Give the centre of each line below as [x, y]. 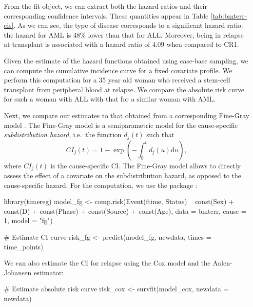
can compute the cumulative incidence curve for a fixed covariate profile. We [118, 70]
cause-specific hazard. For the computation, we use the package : [101, 185]
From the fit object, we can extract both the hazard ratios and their [106, 6]
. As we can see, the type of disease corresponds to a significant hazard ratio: [128, 25]
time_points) [24, 246]
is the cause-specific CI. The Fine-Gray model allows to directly [146, 165]
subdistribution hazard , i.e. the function [63, 134]
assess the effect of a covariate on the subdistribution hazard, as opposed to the [123, 175]
